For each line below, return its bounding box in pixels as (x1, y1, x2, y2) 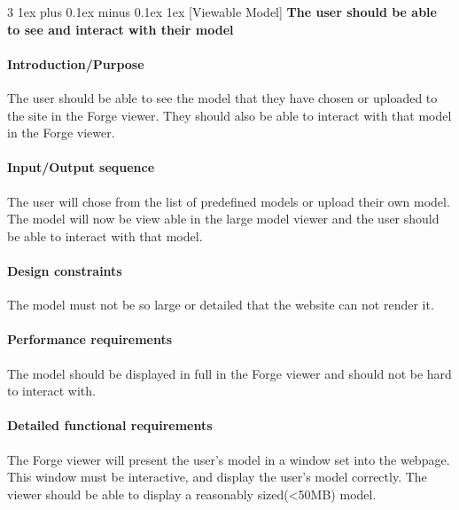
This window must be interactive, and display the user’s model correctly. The (7, 467, 427, 486)
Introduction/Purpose (7, 54, 144, 73)
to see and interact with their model (7, 20, 234, 38)
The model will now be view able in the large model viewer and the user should (7, 209, 440, 228)
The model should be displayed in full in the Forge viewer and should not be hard (7, 364, 452, 382)
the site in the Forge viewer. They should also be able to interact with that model (7, 106, 452, 124)
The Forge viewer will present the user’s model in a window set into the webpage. (7, 450, 450, 468)
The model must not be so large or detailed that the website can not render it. (7, 295, 434, 314)
